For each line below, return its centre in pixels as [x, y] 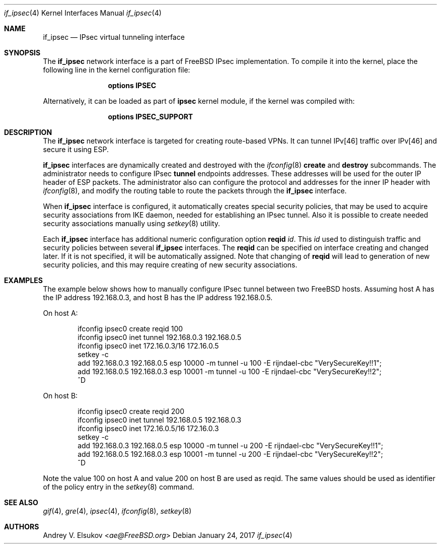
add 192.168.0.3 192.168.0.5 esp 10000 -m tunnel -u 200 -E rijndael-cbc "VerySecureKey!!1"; [230, 446]
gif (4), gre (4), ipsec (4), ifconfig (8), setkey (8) [117, 511]
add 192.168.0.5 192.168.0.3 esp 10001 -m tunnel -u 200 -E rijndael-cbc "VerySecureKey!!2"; [230, 454]
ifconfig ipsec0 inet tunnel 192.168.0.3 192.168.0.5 [160, 337]
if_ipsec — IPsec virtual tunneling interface [114, 37]
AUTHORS [22, 527]
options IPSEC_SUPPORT [151, 117]
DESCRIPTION [28, 132]
